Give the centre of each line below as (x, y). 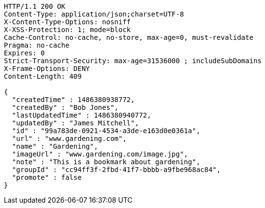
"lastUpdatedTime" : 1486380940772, (82, 115)
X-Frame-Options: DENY (47, 69)
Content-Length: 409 (43, 76)
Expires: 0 (25, 53)
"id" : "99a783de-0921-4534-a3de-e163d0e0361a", (106, 131)
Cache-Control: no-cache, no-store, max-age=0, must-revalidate (129, 37)
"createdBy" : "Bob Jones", (65, 107)
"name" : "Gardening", (55, 146)
